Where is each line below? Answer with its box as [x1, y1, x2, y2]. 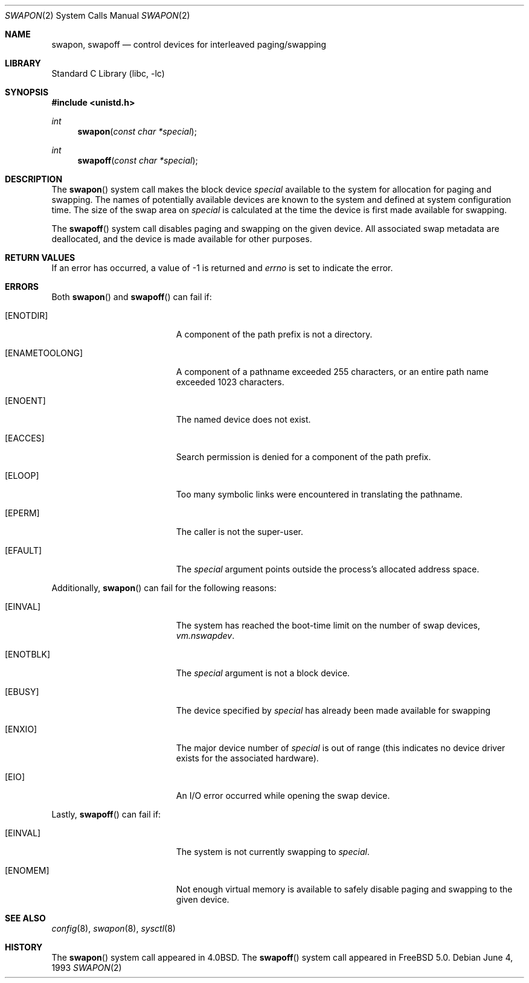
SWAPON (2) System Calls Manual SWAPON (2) [5, 10, 190, 21]
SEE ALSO [5, 913, 46, 923]
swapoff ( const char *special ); [77, 155, 198, 165]
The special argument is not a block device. [176, 668, 350, 678]
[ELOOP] [5, 470, 39, 481]
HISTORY [5, 942, 43, 952]
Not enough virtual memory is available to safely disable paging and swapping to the [176, 884, 513, 894]
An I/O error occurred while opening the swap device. [176, 790, 390, 801]
